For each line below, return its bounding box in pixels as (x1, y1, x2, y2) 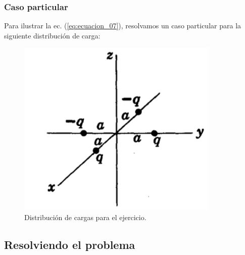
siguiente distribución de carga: (4, 30, 101, 40)
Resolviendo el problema (4, 236, 135, 252)
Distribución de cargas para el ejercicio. (24, 212, 146, 222)
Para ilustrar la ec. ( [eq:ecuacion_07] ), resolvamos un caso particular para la (4, 20, 241, 31)
